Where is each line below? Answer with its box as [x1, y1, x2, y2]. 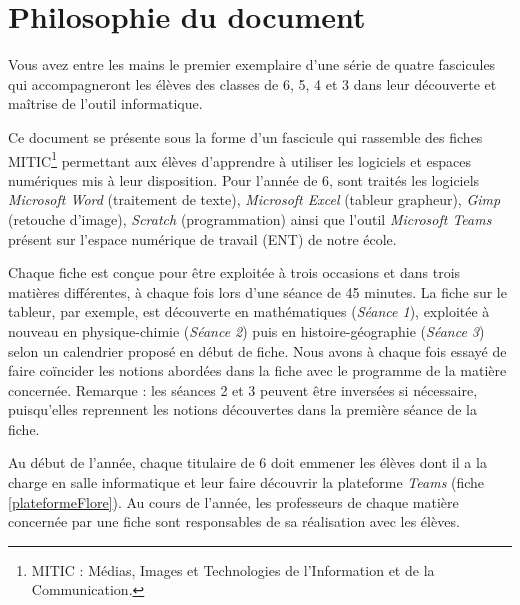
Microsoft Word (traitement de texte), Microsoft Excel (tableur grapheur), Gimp [8, 189, 501, 210]
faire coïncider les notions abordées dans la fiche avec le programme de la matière [8, 360, 507, 381]
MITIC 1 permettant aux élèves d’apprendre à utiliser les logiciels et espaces [8, 147, 471, 171]
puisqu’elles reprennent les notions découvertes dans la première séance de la [8, 399, 477, 420]
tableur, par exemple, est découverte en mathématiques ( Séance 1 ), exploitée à [8, 301, 490, 322]
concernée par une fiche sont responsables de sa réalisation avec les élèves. [8, 511, 460, 532]
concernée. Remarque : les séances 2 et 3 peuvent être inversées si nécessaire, [8, 379, 478, 400]
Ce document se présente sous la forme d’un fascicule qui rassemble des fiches [8, 126, 483, 147]
